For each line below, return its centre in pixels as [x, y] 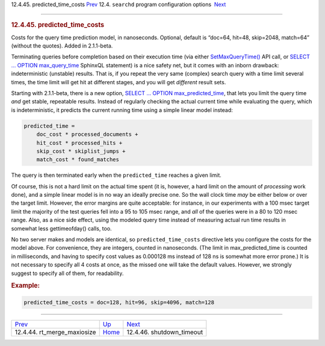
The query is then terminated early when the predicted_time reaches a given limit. [116, 175]
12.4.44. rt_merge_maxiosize [55, 332]
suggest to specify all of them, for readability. [67, 273]
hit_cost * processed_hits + [79, 143]
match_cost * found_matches [78, 160]
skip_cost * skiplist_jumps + [81, 151]
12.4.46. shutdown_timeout [165, 332]
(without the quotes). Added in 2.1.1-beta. [62, 46]
